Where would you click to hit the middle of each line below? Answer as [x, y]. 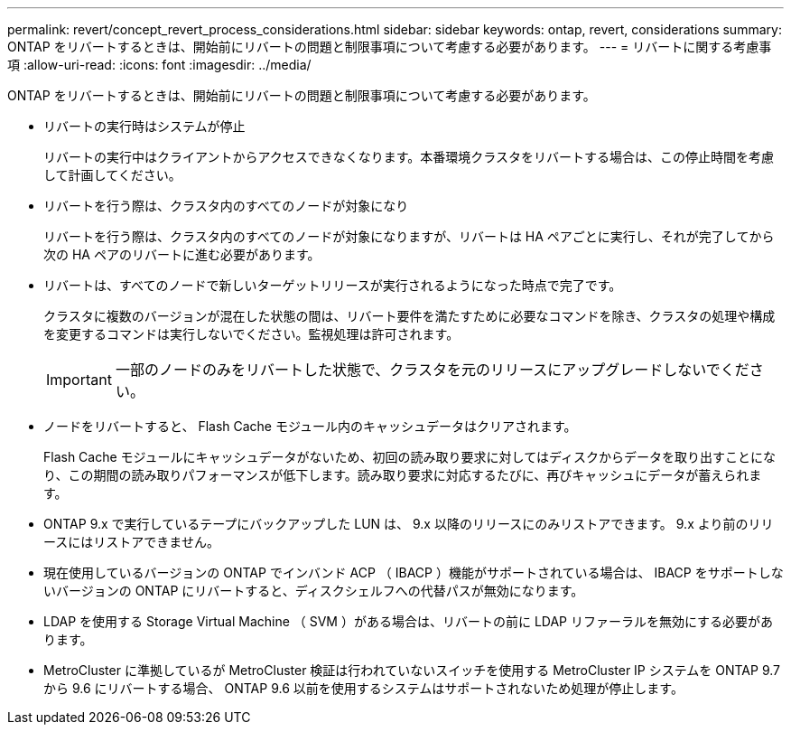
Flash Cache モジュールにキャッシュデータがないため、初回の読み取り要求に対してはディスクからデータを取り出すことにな [409, 457]
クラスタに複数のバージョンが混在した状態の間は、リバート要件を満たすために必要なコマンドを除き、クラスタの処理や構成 [409, 316]
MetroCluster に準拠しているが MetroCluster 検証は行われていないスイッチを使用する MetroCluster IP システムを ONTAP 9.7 [412, 670]
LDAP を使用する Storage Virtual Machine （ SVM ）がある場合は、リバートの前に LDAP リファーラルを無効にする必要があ [409, 621]
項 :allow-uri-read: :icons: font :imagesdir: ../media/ [159, 65]
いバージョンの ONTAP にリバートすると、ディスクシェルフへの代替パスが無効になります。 [314, 591]
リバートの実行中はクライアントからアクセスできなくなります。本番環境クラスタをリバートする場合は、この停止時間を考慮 [409, 157]
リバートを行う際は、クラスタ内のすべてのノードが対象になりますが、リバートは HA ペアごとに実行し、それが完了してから [409, 236]
